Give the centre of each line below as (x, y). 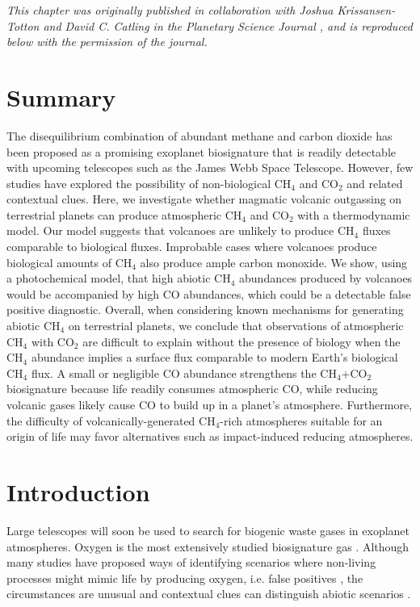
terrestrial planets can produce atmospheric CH (124, 214)
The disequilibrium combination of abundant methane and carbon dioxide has (199, 135)
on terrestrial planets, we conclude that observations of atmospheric (236, 326)
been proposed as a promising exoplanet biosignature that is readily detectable (202, 151)
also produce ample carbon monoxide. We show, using (274, 262)
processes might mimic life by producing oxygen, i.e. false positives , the (185, 578)
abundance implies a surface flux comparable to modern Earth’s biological (214, 357)
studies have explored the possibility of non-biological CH (149, 183)
